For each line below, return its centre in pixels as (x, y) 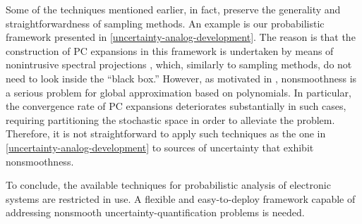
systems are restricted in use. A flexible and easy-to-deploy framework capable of (181, 198)
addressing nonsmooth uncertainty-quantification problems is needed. (155, 212)
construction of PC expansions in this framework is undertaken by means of (170, 50)
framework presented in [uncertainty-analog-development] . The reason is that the (181, 37)
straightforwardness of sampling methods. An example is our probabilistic (165, 23)
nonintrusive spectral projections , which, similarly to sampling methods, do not (179, 64)
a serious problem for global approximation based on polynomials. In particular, (179, 92)
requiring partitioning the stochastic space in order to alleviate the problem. (170, 119)
